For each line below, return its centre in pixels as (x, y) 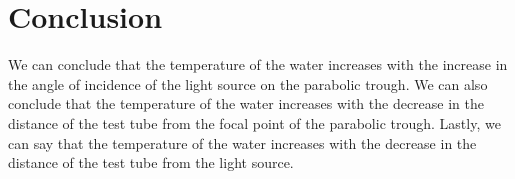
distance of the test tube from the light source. (151, 162)
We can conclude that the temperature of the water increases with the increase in (258, 64)
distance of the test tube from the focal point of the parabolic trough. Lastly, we (254, 122)
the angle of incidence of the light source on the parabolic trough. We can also (248, 83)
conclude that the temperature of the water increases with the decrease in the (246, 103)
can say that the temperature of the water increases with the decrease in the (242, 142)
